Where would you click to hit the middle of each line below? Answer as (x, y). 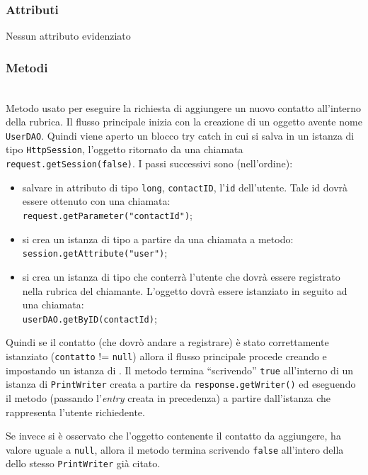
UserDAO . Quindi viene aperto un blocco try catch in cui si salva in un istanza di (180, 135)
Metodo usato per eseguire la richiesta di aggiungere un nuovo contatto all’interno (184, 107)
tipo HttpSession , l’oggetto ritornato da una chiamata (125, 149)
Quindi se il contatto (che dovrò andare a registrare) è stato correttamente (167, 342)
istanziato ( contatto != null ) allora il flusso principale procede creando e (166, 356)
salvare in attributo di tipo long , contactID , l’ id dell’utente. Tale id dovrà (185, 187)
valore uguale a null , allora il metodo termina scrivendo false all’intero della (175, 449)
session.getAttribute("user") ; (95, 253)
